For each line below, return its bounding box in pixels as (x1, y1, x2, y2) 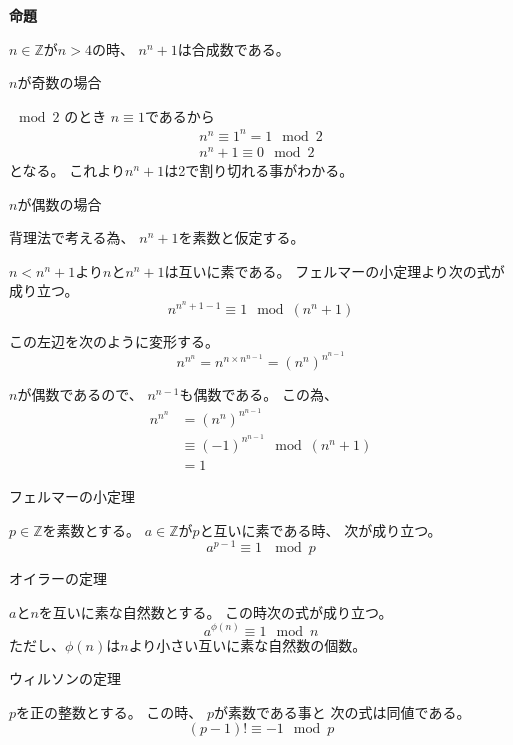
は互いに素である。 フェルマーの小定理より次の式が (164, 260, 505, 281)
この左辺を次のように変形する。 (9, 330, 219, 351)
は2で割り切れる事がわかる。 (164, 160, 354, 181)
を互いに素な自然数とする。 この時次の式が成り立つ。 (38, 601, 393, 622)
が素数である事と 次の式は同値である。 (214, 701, 471, 722)
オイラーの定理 (9, 568, 107, 589)
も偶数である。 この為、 (179, 384, 338, 405)
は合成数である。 (177, 38, 290, 59)
